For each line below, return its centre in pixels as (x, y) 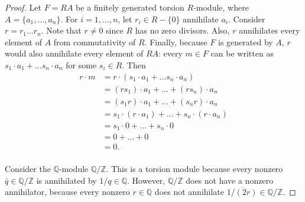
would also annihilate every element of (74, 53)
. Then (134, 64)
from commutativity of (95, 42)
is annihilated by (66, 180)
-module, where (221, 7)
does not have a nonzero (230, 180)
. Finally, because (176, 42)
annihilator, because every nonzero (67, 192)
